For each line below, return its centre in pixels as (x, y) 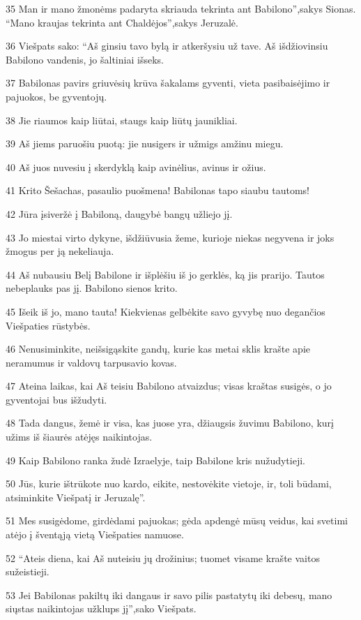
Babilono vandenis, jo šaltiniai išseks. (85, 59)
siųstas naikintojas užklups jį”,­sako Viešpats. (101, 608)
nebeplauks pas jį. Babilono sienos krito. (92, 288)
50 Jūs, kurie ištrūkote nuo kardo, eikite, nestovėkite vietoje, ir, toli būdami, (169, 484)
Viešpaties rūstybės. (48, 325)
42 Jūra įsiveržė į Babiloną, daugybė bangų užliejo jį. (119, 213)
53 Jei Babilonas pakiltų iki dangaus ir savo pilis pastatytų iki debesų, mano (169, 595)
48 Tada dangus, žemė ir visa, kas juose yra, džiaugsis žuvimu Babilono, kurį (170, 423)
